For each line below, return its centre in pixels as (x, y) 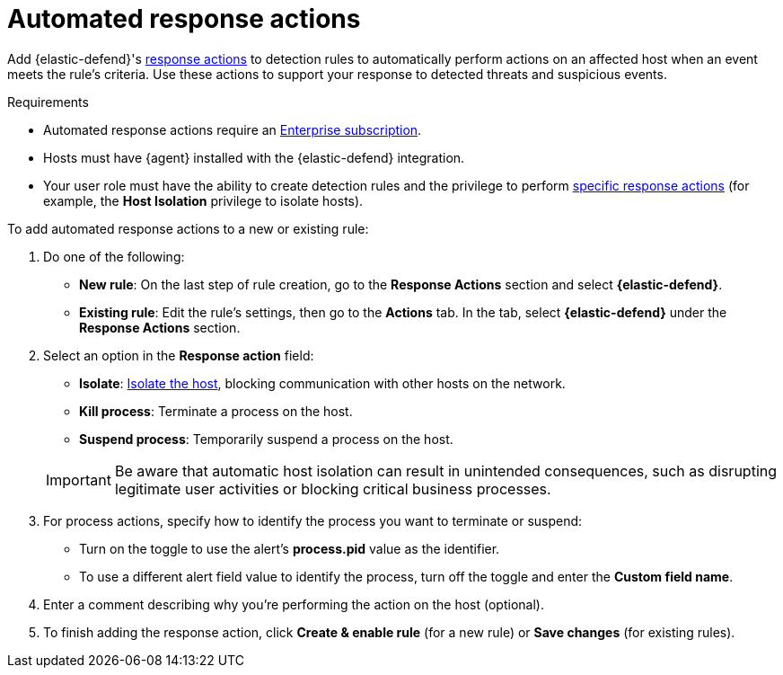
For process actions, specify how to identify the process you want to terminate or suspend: (313, 520)
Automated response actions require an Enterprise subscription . (233, 129)
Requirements (48, 102)
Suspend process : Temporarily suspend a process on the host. (266, 439)
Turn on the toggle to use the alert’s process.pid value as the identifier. (290, 548)
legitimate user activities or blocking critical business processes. (333, 488)
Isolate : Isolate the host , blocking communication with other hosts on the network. (322, 383)
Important (79, 480)
